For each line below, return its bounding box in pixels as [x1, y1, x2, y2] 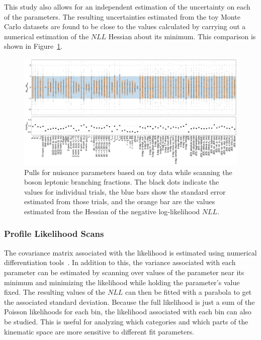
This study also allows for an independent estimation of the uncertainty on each [4, 2, 250, 12]
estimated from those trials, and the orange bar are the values [24, 196, 215, 207]
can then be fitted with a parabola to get [125, 287, 252, 297]
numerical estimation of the [4, 31, 89, 41]
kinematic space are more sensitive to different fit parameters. [4, 326, 195, 336]
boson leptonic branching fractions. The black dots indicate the [24, 177, 219, 187]
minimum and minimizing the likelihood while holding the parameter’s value [4, 277, 240, 287]
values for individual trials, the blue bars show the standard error [24, 186, 226, 197]
